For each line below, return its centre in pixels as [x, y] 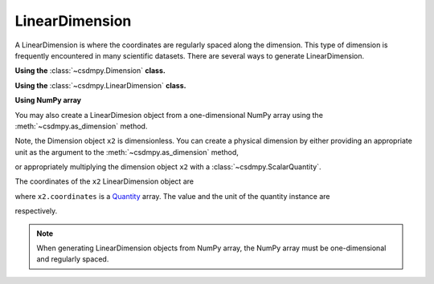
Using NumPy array [48, 100]
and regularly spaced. [73, 259]
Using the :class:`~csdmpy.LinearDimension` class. [100, 85]
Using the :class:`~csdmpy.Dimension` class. [90, 71]
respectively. [36, 211]
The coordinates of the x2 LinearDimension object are [104, 181]
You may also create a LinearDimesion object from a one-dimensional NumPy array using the [169, 115]
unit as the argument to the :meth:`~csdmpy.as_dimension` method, [127, 152]
